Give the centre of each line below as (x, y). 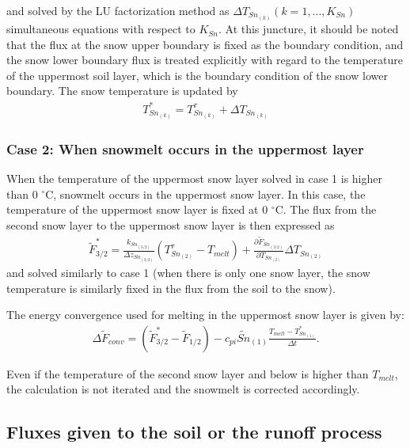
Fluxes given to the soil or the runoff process (194, 432)
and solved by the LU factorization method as (118, 10)
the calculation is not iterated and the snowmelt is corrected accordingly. (183, 389)
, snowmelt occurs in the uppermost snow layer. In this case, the (209, 194)
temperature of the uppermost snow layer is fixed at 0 (137, 209)
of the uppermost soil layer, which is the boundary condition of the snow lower (197, 75)
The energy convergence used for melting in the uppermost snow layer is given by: (205, 315)
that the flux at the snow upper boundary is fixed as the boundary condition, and (205, 44)
